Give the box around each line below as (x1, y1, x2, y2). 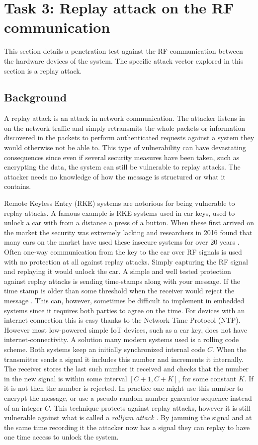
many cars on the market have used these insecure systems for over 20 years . (4, 237, 240, 247)
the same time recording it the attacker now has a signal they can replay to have (4, 422, 250, 432)
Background (4, 89, 67, 105)
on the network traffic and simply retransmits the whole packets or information (4, 122, 246, 133)
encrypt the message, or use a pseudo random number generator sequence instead (4, 392, 252, 403)
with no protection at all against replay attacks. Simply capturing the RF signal (4, 256, 248, 267)
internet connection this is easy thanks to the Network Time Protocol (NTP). (4, 315, 241, 325)
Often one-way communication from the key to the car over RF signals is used (4, 247, 242, 257)
